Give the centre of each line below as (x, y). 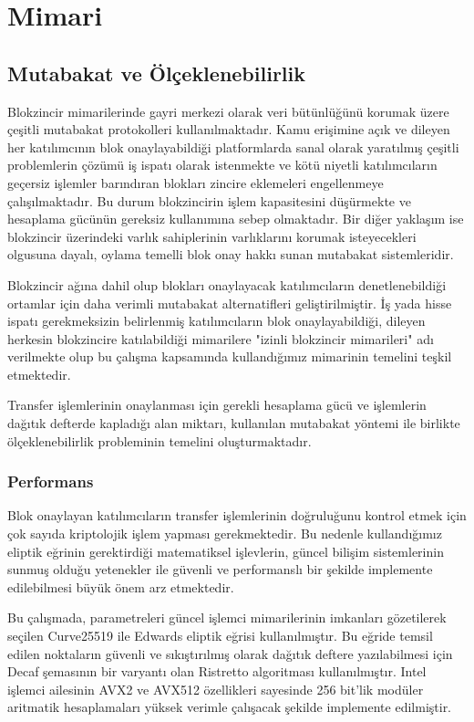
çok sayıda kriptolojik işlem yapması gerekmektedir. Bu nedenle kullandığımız (225, 534)
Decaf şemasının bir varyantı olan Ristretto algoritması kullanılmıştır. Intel (217, 671)
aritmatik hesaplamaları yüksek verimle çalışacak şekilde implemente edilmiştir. (230, 707)
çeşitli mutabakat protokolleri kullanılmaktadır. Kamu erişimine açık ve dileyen (229, 129)
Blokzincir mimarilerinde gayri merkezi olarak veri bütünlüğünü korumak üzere (228, 111)
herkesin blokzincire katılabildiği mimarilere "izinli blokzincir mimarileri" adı (221, 338)
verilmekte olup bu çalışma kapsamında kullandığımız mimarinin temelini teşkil (230, 356)
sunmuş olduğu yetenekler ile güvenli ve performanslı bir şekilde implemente (220, 569)
